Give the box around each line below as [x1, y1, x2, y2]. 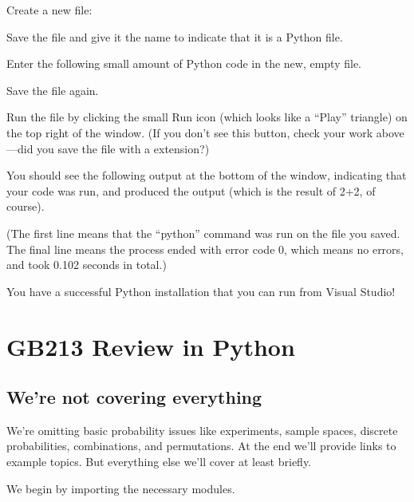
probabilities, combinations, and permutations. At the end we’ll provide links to [6, 437, 396, 454]
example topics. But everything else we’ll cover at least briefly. [6, 453, 312, 470]
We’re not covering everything [6, 385, 262, 409]
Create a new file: [6, 2, 93, 18]
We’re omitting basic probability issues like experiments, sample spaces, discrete [6, 421, 398, 438]
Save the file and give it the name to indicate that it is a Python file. [6, 28, 343, 45]
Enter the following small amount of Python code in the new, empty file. [6, 55, 362, 72]
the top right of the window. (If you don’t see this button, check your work [6, 124, 373, 140]
